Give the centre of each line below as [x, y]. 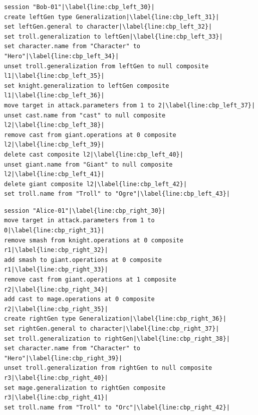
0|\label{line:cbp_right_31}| [54, 231]
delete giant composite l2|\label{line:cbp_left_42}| [96, 184]
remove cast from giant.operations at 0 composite [90, 135]
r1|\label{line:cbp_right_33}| [56, 270]
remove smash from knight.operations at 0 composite [94, 240]
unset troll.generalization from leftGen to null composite [106, 66]
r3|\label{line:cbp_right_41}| [56, 398]
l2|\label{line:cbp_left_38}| [54, 125]
